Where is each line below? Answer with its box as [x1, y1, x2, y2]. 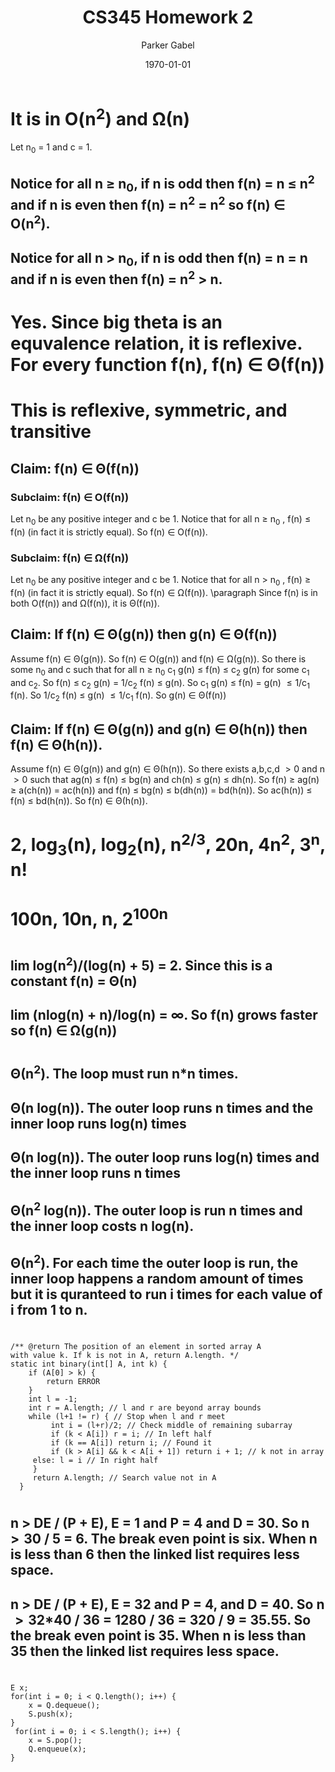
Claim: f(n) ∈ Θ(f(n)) [10, 460, 140, 477]
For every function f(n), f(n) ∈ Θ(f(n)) [10, 354, 325, 376]
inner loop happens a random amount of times [10, 1270, 304, 1287]
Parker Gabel [141, 39, 195, 51]
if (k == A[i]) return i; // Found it [50, 1438, 213, 1448]
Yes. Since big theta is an [10, 311, 223, 334]
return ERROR [46, 1377, 101, 1387]
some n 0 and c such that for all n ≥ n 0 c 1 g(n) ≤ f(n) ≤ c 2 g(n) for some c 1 [10, 663, 310, 678]
